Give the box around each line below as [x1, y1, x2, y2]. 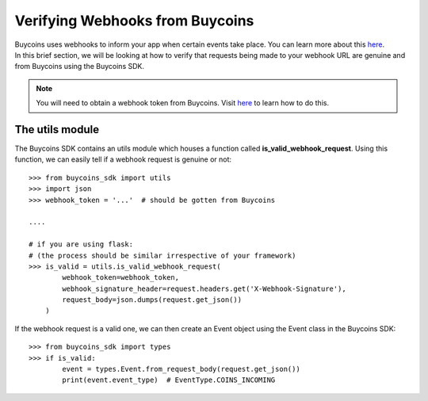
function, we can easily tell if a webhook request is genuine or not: [14, 155, 232, 164]
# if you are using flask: [29, 240, 134, 249]
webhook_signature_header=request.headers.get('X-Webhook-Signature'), [62, 284, 346, 293]
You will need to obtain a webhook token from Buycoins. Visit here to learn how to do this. [36, 98, 329, 108]
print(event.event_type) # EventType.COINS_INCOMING [62, 376, 276, 384]
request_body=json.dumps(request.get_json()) [62, 296, 242, 304]
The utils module [14, 123, 100, 136]
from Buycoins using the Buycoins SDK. [14, 62, 144, 71]
